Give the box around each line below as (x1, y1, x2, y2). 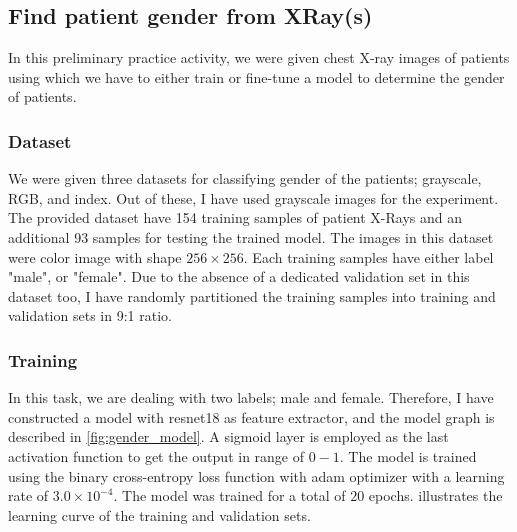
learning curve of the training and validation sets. (8, 504, 311, 525)
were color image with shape (8, 246, 182, 267)
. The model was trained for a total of (113, 485, 346, 506)
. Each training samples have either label (243, 246, 494, 267)
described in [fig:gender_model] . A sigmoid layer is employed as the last (8, 426, 449, 447)
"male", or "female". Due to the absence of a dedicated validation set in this (8, 266, 470, 287)
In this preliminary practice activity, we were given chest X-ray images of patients (8, 47, 510, 68)
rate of (8, 485, 49, 506)
